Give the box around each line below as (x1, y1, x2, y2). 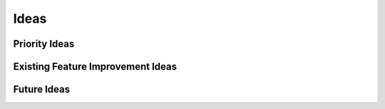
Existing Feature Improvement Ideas (13, 61, 178, 73)
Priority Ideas (13, 38, 75, 50)
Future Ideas (13, 83, 71, 95)
